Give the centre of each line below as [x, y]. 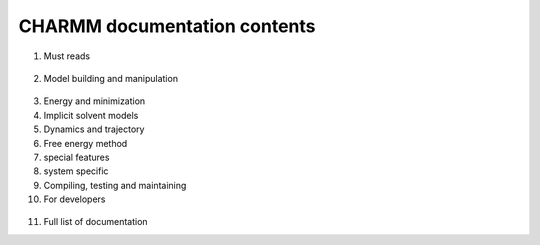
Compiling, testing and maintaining [115, 185]
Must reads [66, 56]
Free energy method [85, 143]
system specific [76, 171]
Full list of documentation [96, 222]
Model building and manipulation [111, 78]
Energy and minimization [94, 101]
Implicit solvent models [91, 115]
